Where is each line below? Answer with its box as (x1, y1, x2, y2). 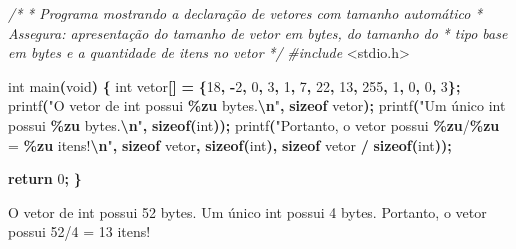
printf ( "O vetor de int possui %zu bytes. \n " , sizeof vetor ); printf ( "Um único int (8, 95, 506, 116)
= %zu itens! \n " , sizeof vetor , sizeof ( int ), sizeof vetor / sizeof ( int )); (8, 134, 452, 155)
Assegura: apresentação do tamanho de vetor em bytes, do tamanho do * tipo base (8, 22, 508, 43)
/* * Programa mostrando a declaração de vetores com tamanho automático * (8, 3, 483, 23)
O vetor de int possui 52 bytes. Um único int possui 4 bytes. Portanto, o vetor (8, 201, 487, 222)
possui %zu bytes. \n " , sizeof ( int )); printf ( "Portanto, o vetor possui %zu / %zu (8, 114, 500, 135)
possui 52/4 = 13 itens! (8, 221, 151, 242)
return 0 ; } (8, 168, 82, 189)
